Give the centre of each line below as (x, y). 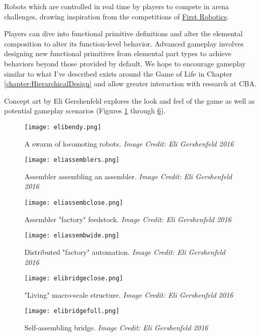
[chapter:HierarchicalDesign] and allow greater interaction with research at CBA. (131, 83)
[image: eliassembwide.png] (72, 236)
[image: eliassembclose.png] (74, 203)
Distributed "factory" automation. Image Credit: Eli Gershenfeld (125, 251)
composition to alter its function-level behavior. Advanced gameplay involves (124, 43)
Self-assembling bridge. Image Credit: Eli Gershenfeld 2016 (116, 328)
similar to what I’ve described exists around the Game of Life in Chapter (118, 73)
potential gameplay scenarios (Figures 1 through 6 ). (85, 111)
